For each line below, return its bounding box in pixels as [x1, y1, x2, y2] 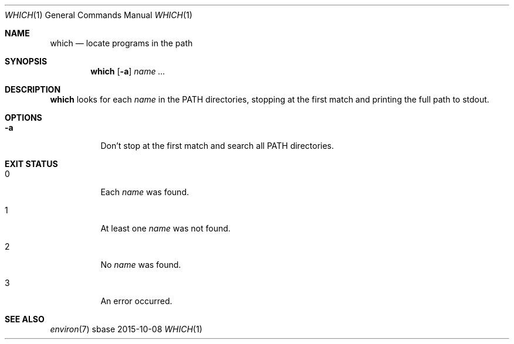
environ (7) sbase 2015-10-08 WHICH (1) [50, 324, 202, 334]
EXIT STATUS [5, 159, 58, 169]
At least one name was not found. [100, 223, 231, 233]
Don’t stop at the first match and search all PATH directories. [100, 141, 334, 151]
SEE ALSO [5, 314, 45, 324]
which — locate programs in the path [50, 38, 193, 48]
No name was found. [100, 260, 181, 270]
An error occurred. [100, 296, 173, 306]
